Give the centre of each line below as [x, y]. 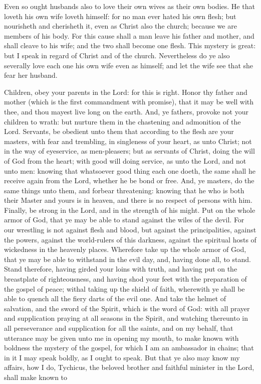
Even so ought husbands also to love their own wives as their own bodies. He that [129, 6]
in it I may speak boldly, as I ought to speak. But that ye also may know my [122, 357]
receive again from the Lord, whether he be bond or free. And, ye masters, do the [129, 180]
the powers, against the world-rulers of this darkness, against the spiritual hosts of [130, 239]
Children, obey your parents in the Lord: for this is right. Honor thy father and [126, 92]
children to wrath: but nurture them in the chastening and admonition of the [122, 121]
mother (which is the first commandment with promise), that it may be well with [129, 102]
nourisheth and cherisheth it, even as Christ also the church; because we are [120, 26]
